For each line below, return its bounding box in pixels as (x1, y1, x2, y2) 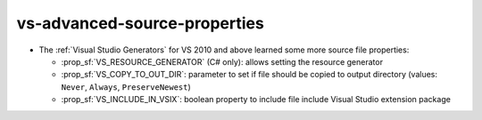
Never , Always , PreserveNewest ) (61, 81, 191, 92)
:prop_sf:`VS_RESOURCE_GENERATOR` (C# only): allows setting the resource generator (61, 56, 384, 67)
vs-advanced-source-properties (16, 13, 265, 33)
